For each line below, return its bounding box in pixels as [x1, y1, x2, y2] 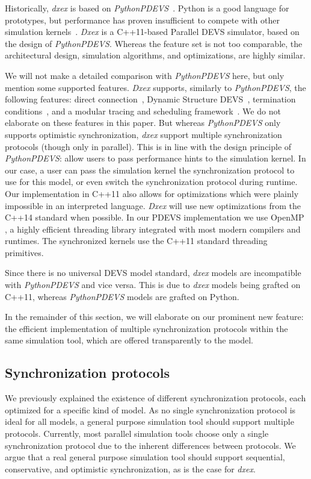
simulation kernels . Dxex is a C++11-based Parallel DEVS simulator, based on [5, 25, 300, 38]
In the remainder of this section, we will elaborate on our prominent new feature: [5, 310, 304, 323]
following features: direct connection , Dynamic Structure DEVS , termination [5, 93, 296, 105]
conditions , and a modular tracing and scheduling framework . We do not [5, 104, 281, 117]
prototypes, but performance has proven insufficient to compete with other [5, 13, 280, 26]
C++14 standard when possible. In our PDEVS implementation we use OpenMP [5, 211, 304, 224]
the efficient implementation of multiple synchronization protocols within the [5, 322, 288, 334]
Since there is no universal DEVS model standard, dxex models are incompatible [5, 266, 301, 279]
